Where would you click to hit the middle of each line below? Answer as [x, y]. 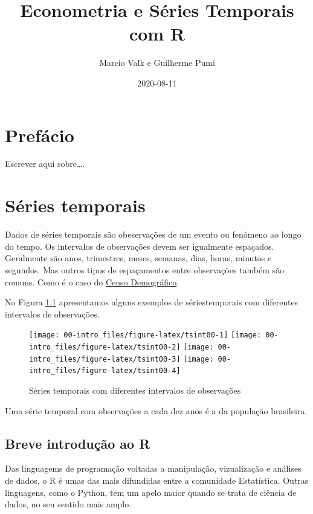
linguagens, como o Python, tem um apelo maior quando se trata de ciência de [151, 492]
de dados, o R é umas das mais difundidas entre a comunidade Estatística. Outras [157, 480]
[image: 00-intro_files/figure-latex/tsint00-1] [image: [145, 335]
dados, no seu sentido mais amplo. [68, 504]
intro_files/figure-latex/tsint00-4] [105, 371]
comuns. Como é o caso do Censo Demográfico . [92, 281]
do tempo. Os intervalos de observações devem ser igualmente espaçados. [140, 246]
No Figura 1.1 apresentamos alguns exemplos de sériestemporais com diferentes [152, 302]
